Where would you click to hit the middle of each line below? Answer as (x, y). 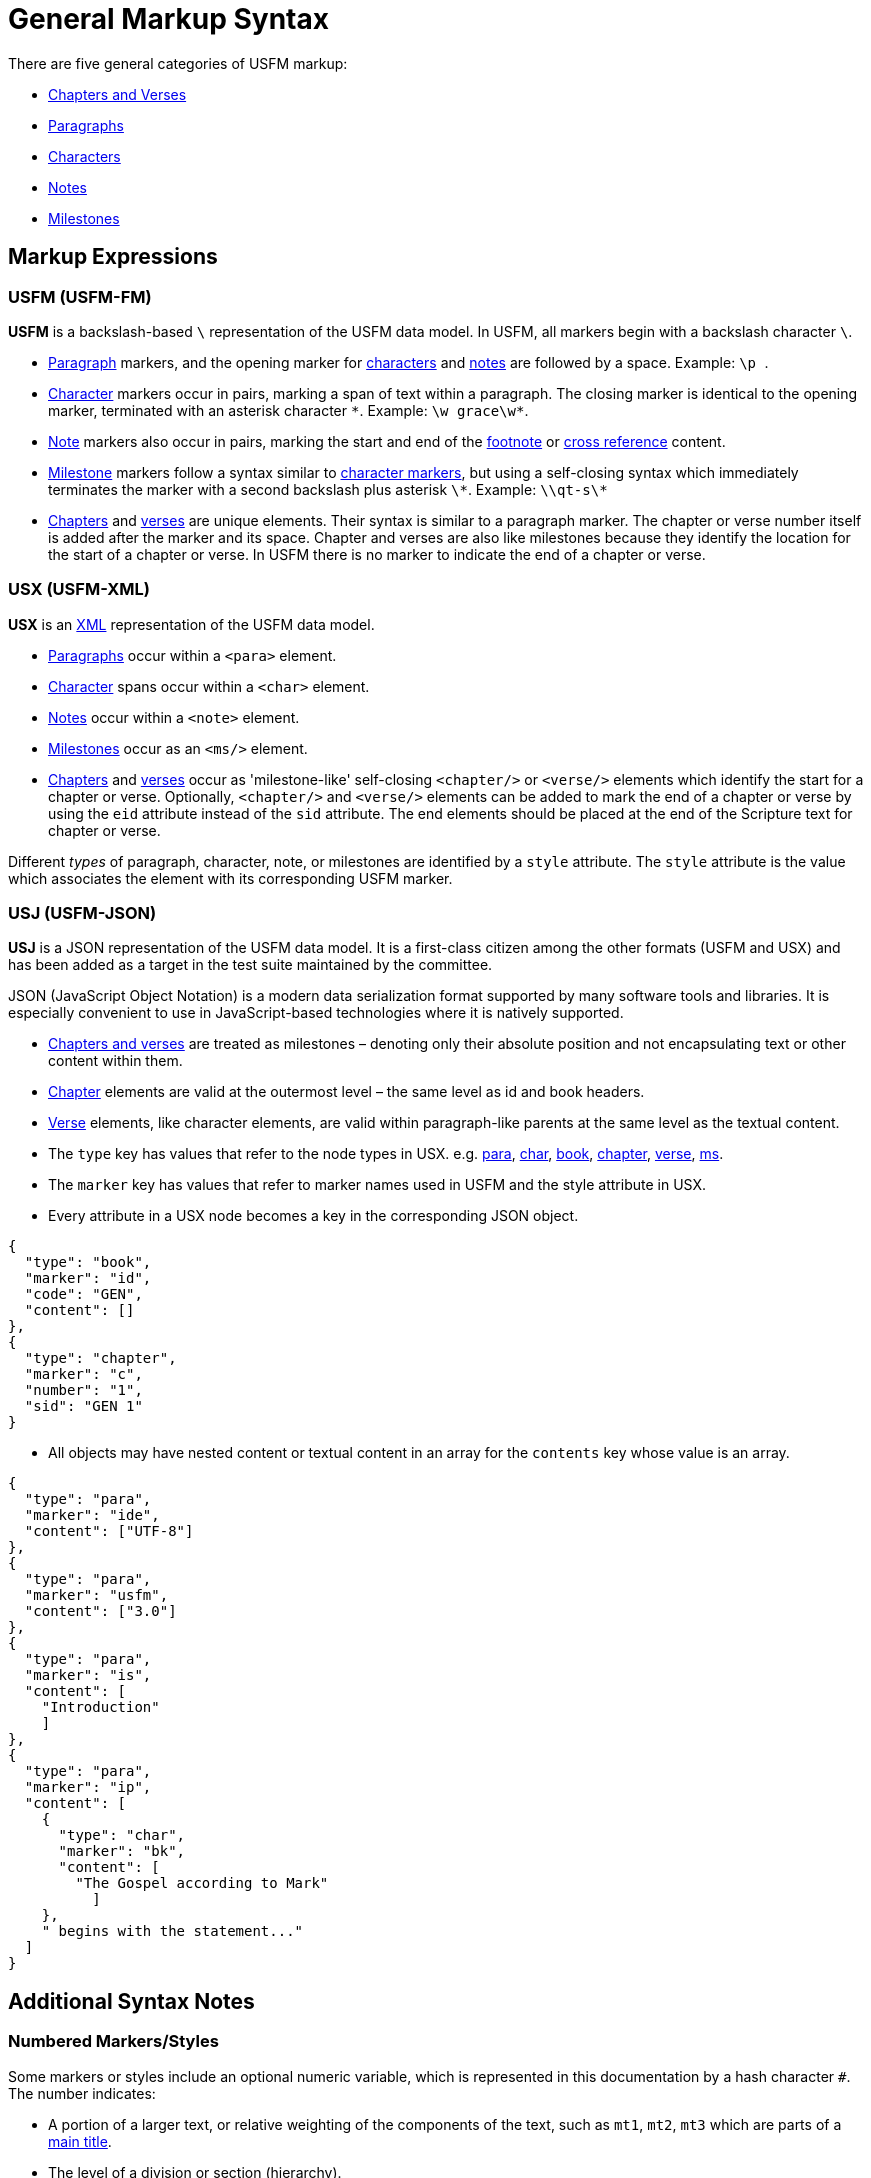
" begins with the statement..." (172, 1931)
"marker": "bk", (122, 1851)
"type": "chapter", (100, 1358)
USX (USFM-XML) (79, 589)
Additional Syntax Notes (131, 2001)
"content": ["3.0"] (100, 1611)
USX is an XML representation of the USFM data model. (191, 624)
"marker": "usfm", (96, 1595)
